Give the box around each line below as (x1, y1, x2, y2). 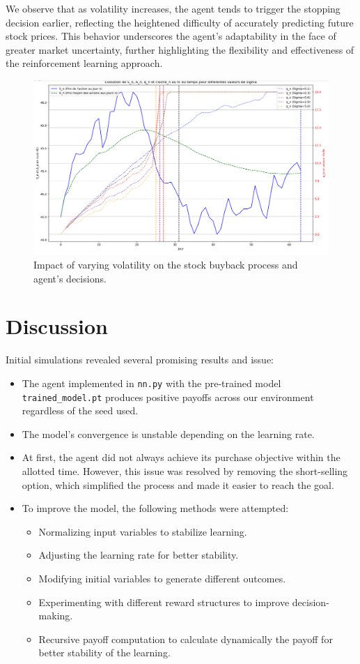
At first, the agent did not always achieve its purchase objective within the (22, 450, 341, 465)
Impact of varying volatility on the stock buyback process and (33, 257, 298, 272)
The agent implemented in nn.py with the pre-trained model (22, 375, 281, 390)
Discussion (6, 312, 108, 340)
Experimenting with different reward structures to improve (38, 594, 290, 609)
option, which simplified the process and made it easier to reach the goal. (22, 477, 334, 492)
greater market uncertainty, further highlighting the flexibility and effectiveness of (6, 42, 354, 56)
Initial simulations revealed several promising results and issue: (6, 352, 274, 367)
